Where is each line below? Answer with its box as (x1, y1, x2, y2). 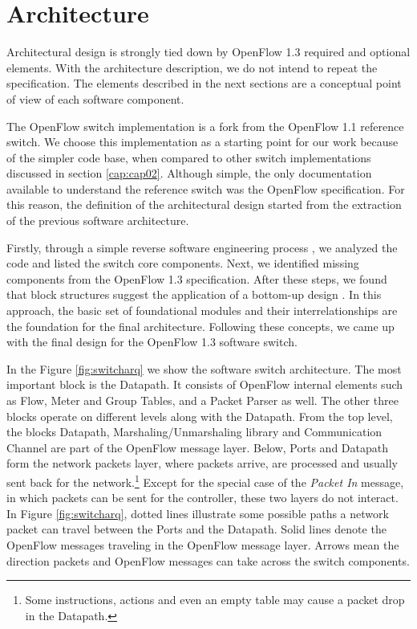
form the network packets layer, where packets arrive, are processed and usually (6, 455, 398, 472)
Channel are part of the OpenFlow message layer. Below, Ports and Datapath (6, 439, 388, 455)
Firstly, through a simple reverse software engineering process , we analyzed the (6, 239, 398, 255)
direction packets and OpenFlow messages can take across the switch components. (6, 552, 410, 569)
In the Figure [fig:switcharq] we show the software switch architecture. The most (6, 360, 402, 377)
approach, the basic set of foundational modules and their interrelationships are (6, 302, 398, 319)
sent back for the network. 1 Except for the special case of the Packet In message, (6, 471, 404, 490)
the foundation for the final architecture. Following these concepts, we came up (6, 317, 395, 334)
